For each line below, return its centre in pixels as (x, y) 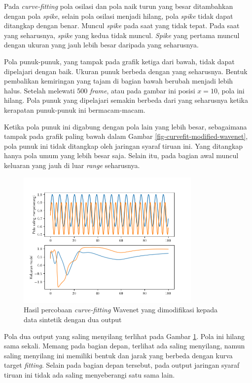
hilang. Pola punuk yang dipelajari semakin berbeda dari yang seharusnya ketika (126, 100)
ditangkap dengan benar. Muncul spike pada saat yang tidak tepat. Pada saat (122, 25)
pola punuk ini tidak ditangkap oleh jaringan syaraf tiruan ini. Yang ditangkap (124, 146)
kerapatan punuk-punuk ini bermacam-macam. (75, 109)
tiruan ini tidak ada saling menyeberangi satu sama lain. (90, 375)
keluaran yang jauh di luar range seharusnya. (72, 165)
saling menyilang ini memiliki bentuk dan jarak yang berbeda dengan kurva (118, 355)
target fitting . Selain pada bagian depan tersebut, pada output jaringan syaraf (122, 365)
